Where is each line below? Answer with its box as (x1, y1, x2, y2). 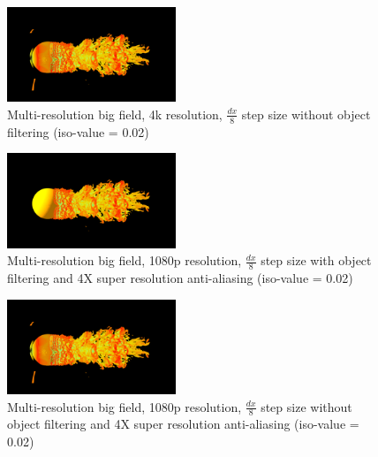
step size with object (261, 251, 372, 270)
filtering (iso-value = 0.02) (7, 122, 149, 141)
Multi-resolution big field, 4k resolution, (7, 104, 223, 123)
